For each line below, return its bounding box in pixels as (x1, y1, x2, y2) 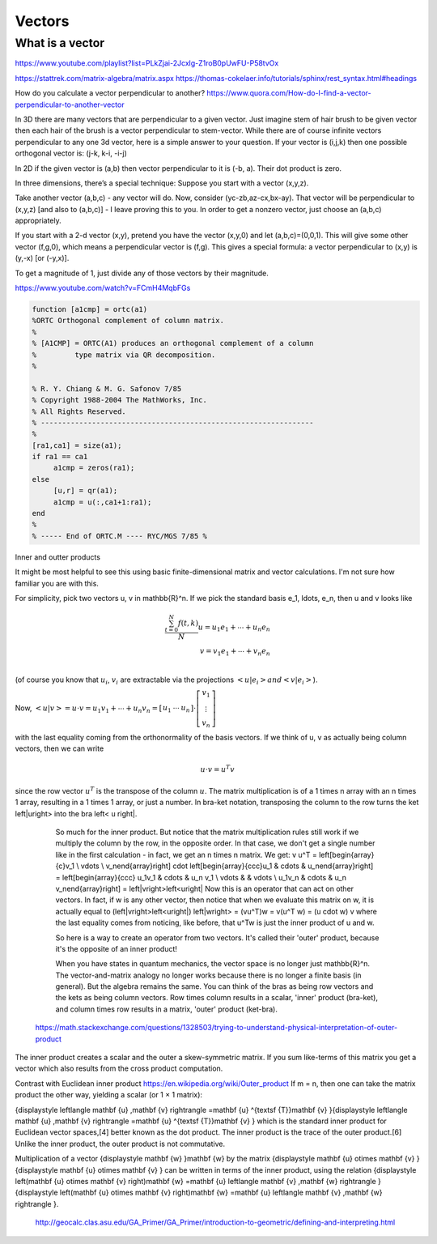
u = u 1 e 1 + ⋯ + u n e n (197, 622, 271, 633)
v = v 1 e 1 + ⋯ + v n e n (199, 646, 271, 658)
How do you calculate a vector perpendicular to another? (15, 88, 206, 98)
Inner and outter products (15, 552, 101, 562)
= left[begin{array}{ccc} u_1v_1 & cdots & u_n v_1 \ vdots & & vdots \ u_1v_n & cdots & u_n (55, 872, 347, 882)
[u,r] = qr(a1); (53, 486, 118, 496)
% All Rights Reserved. (32, 407, 127, 416)
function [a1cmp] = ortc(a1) (32, 305, 148, 314)
